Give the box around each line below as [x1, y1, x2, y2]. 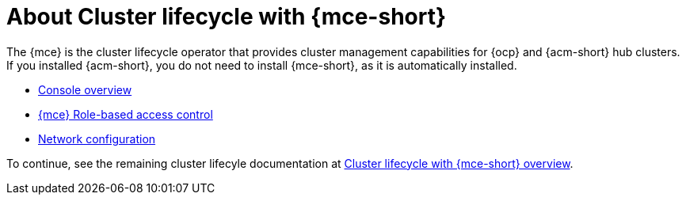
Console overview [38, 82, 132, 97]
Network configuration [38, 131, 156, 146]
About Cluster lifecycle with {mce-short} [6, 3, 447, 30]
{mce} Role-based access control [38, 107, 213, 121]
